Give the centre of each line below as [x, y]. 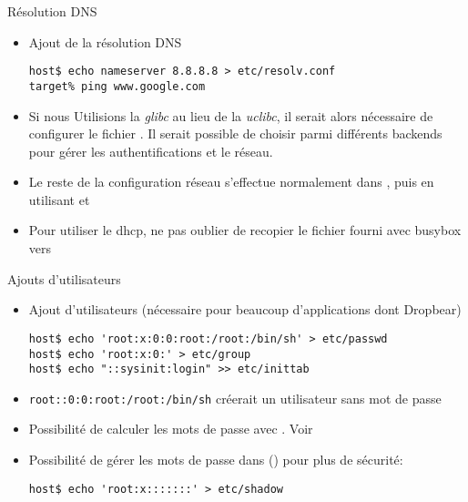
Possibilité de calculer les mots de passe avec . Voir [171, 429]
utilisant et [59, 199]
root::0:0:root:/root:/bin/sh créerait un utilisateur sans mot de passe [235, 398]
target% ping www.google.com [117, 86]
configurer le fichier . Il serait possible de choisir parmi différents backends [235, 133]
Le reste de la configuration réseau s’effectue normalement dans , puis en [231, 182]
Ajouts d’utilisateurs [64, 278]
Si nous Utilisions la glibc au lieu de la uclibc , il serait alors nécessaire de [231, 115]
